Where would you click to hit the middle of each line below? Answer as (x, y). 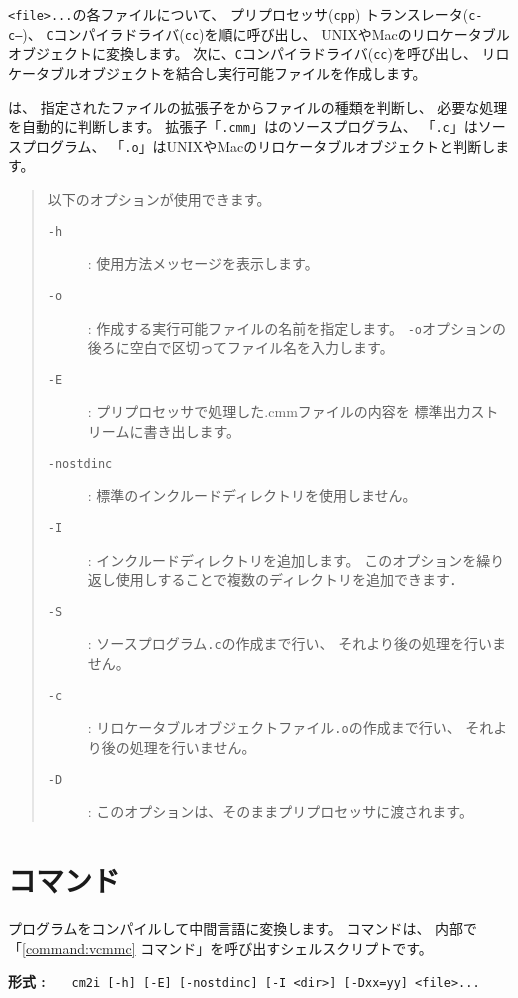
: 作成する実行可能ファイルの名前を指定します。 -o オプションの (296, 327)
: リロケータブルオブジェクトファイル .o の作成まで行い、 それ (290, 727)
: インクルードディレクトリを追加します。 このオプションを (282, 559)
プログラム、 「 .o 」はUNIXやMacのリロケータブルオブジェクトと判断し (258, 145)
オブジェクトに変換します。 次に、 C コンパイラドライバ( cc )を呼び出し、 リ (252, 53)
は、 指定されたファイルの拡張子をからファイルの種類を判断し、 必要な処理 (258, 106)
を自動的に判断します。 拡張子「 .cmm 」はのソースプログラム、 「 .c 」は (243, 126)
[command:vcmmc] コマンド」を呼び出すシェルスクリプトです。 (227, 947)
